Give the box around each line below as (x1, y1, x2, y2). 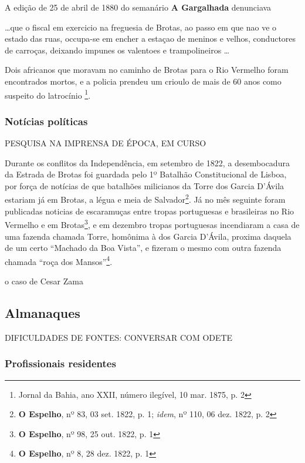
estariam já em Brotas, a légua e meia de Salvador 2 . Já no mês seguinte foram (5, 192, 286, 206)
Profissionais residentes (5, 356, 116, 371)
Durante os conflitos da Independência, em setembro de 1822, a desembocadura (5, 156, 290, 169)
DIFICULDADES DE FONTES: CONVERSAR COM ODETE (5, 331, 233, 343)
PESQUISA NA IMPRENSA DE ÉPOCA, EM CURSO (5, 137, 206, 149)
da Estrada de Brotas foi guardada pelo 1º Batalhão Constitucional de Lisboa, (5, 168, 287, 180)
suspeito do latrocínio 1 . (5, 87, 91, 101)
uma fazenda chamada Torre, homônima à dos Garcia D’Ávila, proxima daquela (5, 230, 292, 242)
